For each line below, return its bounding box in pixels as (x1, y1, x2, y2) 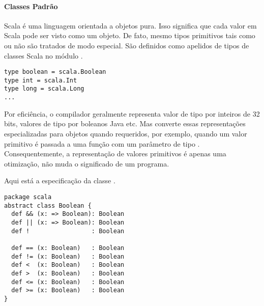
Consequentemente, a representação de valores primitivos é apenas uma (4, 148, 226, 159)
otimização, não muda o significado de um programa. (4, 158, 169, 169)
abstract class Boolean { (4, 202, 92, 209)
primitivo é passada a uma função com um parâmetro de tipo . (4, 138, 200, 149)
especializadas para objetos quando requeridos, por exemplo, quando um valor (4, 128, 247, 138)
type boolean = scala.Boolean (4, 68, 106, 76)
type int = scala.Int (4, 76, 77, 84)
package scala (4, 193, 52, 201)
